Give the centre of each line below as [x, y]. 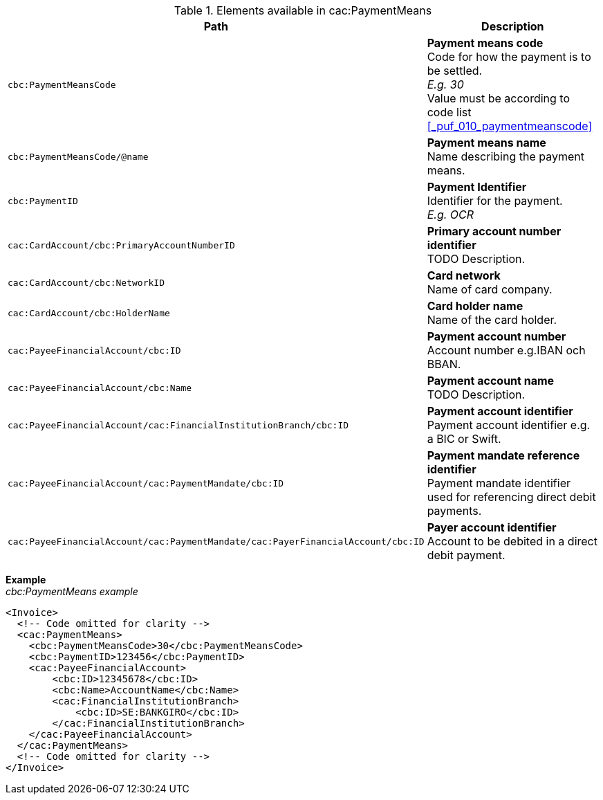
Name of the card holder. [492, 320]
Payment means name [486, 143]
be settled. [455, 71]
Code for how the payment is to [509, 57]
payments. [454, 511]
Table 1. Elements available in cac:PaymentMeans [303, 10]
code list [449, 112]
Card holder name [475, 306]
